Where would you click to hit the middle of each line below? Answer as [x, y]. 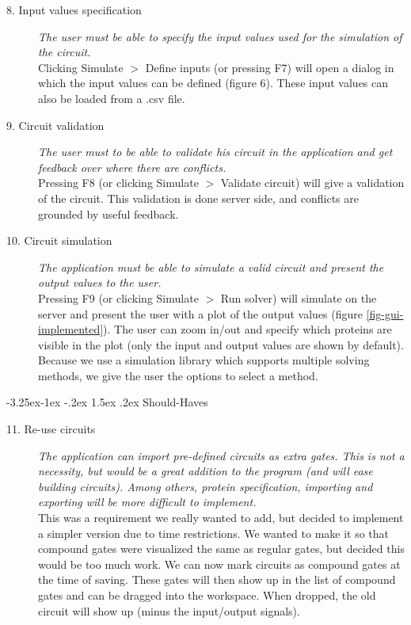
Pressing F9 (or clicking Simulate [118, 297]
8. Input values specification [74, 10]
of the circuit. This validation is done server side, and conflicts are [198, 198]
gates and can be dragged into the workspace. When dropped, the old [207, 595]
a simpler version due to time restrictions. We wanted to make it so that [214, 533]
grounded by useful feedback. [108, 213]
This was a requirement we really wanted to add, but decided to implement [221, 518]
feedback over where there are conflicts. [132, 167]
